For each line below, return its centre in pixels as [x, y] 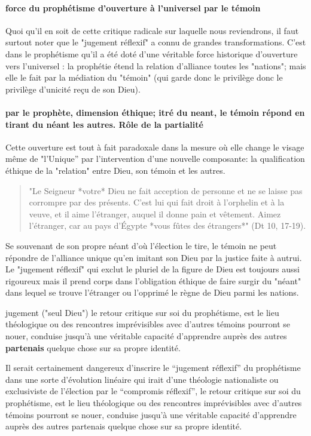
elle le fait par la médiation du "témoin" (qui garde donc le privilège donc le [144, 77]
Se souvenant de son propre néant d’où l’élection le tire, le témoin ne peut [141, 245]
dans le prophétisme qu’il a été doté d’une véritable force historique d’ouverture [152, 53]
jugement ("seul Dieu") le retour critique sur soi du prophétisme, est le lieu [142, 312]
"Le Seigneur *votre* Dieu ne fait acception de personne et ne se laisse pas [166, 190]
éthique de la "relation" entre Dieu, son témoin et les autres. [115, 170]
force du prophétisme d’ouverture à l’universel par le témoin [133, 7]
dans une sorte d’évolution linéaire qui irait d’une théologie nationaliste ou [142, 379]
